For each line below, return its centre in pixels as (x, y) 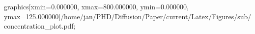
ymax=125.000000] (32, 16)
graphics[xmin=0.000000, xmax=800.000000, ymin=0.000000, (96, 6)
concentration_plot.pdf (39, 26)
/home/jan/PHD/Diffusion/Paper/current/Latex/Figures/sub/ (156, 16)
